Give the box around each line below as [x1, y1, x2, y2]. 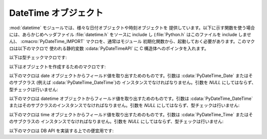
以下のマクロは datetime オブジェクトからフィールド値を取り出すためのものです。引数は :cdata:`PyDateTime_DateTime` [9, 95, 253, 101]
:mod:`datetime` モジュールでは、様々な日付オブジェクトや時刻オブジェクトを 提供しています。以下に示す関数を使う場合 [9, 25, 255, 31]
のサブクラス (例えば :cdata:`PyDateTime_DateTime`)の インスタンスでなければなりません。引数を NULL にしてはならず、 [9, 80, 256, 86]
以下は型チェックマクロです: [9, 54, 67, 60]
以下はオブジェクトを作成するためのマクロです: [9, 63, 106, 69]
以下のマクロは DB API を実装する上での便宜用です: [9, 128, 114, 134]
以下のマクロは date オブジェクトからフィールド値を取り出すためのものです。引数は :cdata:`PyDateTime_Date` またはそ [9, 72, 253, 79]
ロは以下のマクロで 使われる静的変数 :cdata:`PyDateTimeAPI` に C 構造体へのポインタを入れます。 [9, 45, 209, 51]
